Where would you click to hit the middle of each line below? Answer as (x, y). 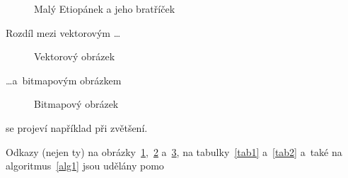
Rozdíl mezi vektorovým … (63, 32)
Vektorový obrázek (75, 56)
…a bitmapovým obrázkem (64, 80)
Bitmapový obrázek (76, 104)
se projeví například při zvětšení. (77, 127)
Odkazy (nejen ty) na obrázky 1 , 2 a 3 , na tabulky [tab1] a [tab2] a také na (174, 151)
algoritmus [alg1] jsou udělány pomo (85, 166)
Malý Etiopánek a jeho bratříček (105, 9)
